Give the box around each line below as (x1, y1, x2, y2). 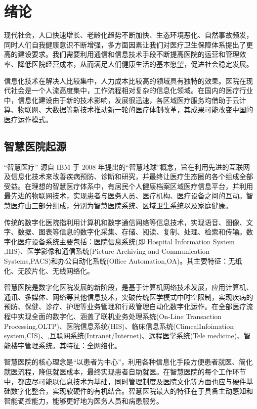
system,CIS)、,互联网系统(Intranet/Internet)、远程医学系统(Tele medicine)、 (4, 330, 244, 341)
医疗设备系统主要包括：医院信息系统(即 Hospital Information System (17, 236, 235, 246)
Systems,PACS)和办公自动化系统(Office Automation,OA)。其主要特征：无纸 (4, 256, 242, 266)
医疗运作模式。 (4, 114, 52, 124)
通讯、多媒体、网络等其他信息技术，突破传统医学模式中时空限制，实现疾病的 (4, 291, 253, 302)
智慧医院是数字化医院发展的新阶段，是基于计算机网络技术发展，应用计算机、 (4, 282, 253, 292)
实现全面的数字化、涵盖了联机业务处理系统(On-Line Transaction (17, 311, 222, 321)
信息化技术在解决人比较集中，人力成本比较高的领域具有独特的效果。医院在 (4, 75, 246, 86)
